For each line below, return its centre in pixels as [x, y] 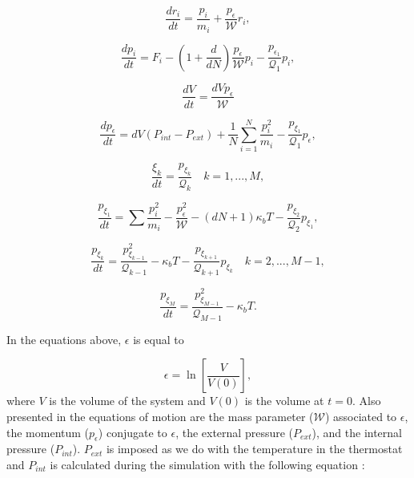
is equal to [159, 339]
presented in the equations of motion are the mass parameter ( [160, 417]
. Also [366, 401]
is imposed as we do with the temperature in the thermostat [254, 449]
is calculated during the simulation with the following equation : [207, 465]
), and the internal [357, 432]
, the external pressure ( [235, 432]
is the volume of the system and [127, 401]
